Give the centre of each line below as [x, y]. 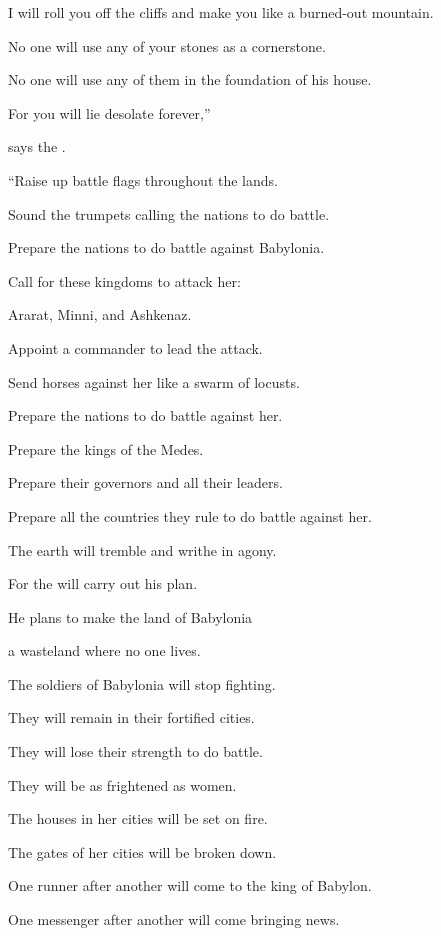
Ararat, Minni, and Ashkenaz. [100, 314]
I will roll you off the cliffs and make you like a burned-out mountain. [221, 12]
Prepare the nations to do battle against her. [145, 415]
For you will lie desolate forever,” [109, 112]
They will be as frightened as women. [122, 784]
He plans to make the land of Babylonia [130, 616]
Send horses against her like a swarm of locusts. [154, 381]
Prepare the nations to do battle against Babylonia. [166, 247]
